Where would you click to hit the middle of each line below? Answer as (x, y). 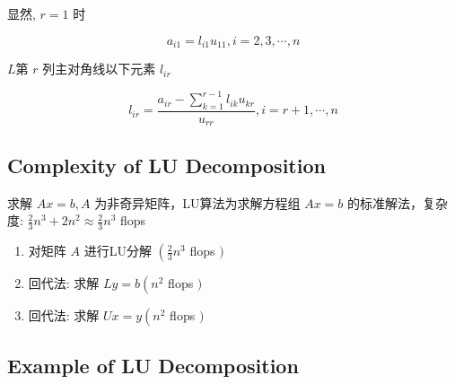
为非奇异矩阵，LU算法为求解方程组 (197, 202)
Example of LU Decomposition (153, 366)
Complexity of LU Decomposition (166, 165)
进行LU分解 (118, 251)
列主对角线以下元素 (99, 69)
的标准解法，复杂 (398, 202)
